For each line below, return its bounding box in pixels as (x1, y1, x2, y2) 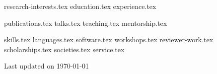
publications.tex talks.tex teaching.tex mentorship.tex (4, 17, 167, 28)
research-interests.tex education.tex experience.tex (4, 1, 156, 11)
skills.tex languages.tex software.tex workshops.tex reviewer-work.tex (4, 34, 214, 45)
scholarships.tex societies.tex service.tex (4, 44, 125, 54)
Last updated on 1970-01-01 (4, 61, 89, 71)
